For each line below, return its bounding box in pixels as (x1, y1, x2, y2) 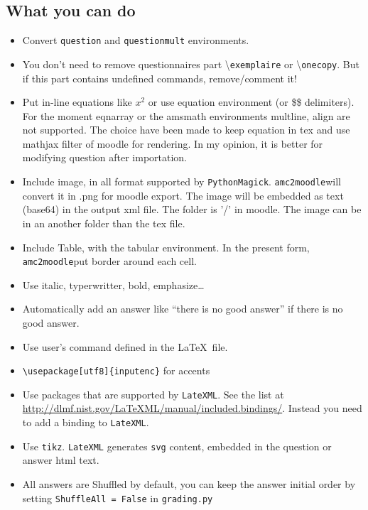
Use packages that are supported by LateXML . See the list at (22, 386, 284, 401)
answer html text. (22, 452, 99, 467)
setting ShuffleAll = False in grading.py (22, 490, 213, 505)
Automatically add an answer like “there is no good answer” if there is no (22, 301, 343, 316)
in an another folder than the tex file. (22, 215, 185, 230)
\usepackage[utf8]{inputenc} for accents (22, 363, 210, 378)
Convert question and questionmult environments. (22, 33, 249, 48)
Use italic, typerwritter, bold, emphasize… (22, 277, 205, 292)
